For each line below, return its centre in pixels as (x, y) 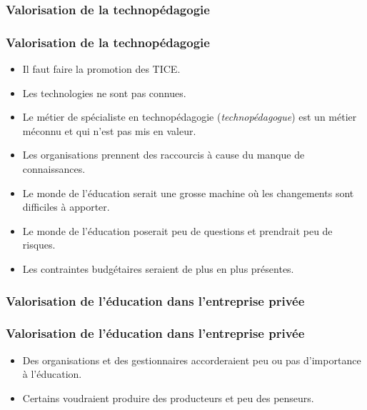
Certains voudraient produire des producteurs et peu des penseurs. (168, 397)
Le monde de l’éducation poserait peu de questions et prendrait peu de (177, 230)
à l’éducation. (52, 374)
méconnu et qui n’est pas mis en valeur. (109, 130)
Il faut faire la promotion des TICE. (101, 69)
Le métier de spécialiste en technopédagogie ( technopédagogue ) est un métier (190, 117)
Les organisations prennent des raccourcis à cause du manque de (164, 155)
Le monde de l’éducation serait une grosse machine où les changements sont (188, 192)
